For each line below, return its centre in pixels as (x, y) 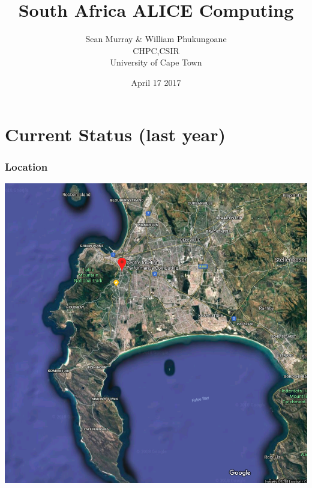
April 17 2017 (156, 82)
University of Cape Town (156, 62)
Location (26, 166)
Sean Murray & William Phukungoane (156, 39)
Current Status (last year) (115, 134)
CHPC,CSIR (156, 50)
